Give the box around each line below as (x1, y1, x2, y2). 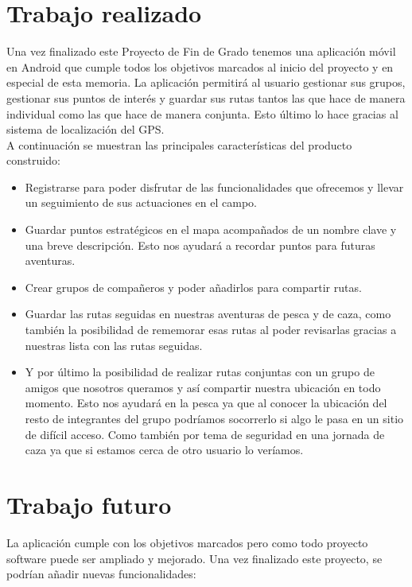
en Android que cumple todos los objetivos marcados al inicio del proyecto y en (6, 58, 394, 75)
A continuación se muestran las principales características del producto (6, 136, 352, 153)
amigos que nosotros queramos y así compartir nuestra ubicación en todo (25, 379, 381, 395)
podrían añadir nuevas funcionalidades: (6, 566, 196, 582)
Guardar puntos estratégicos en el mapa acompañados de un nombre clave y (25, 221, 397, 238)
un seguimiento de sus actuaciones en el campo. (25, 194, 257, 211)
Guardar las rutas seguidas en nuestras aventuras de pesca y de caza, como (25, 305, 391, 322)
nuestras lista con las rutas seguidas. (25, 336, 203, 353)
